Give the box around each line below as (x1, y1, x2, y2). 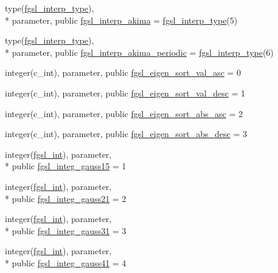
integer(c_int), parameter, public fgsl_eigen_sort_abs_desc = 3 (5, 127, 247, 140)
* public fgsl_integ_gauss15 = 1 (5, 160, 127, 172)
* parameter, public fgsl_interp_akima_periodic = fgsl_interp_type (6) (5, 45, 274, 58)
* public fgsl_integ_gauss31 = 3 (5, 224, 127, 237)
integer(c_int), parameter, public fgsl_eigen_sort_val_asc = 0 (5, 66, 242, 79)
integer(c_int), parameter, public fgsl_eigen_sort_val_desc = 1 (5, 86, 246, 99)
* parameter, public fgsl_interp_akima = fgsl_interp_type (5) (5, 13, 238, 26)
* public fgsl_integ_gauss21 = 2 (5, 192, 127, 204)
